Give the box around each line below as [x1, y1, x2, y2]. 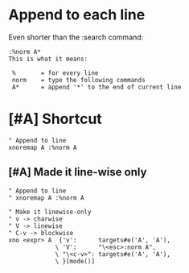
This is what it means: [8, 55, 88, 63]
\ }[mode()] [55, 257, 95, 265]
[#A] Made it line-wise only [8, 165, 147, 179]
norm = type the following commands [11, 76, 146, 84]
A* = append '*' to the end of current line [11, 83, 182, 91]
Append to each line [8, 6, 146, 24]
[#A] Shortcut [8, 110, 102, 128]
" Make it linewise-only [8, 208, 92, 216]
